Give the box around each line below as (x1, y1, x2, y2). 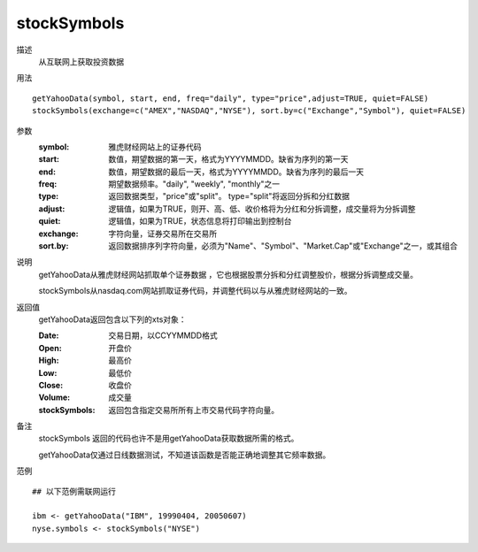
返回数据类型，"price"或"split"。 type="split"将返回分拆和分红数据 (108, 191, 350, 202)
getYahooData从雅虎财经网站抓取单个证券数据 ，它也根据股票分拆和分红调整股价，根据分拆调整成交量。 (38, 269, 418, 280)
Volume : (38, 392, 71, 402)
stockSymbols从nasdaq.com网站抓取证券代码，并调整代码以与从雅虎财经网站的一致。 (38, 286, 352, 296)
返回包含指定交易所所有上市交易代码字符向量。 (108, 404, 279, 415)
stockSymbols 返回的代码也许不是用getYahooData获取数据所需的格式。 (38, 433, 299, 444)
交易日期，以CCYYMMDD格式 (108, 330, 218, 341)
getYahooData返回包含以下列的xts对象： (38, 314, 187, 325)
